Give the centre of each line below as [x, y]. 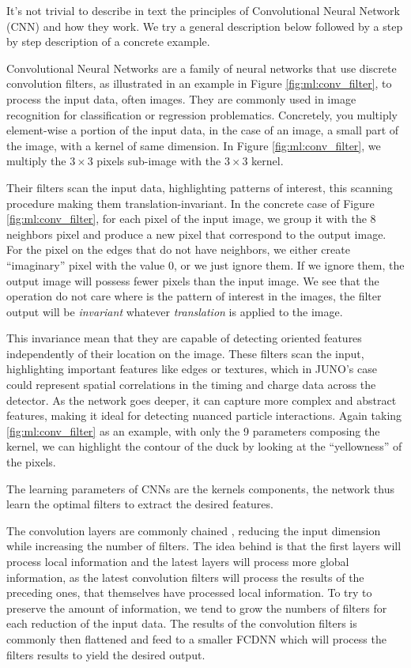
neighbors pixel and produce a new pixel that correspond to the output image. [196, 234]
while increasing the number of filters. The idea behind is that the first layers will [204, 546]
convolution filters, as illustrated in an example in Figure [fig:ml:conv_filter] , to [199, 83]
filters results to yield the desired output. [106, 654]
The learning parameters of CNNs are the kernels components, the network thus [200, 488]
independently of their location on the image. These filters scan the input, [185, 353]
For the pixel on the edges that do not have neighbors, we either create [178, 249]
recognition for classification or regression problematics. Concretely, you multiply [202, 114]
